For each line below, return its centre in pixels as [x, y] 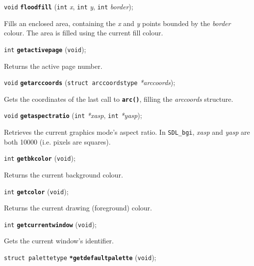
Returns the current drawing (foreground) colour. [78, 208]
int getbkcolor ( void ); [40, 158]
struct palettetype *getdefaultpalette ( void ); [80, 257]
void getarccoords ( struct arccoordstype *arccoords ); [90, 82]
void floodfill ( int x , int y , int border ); [69, 6]
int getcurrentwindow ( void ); [50, 224]
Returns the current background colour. [63, 174]
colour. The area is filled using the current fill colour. [84, 33]
